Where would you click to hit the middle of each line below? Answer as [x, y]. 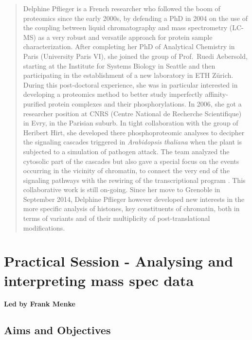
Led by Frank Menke [40, 303]
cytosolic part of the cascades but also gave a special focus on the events [131, 161]
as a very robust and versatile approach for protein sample [125, 37]
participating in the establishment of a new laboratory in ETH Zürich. [128, 75]
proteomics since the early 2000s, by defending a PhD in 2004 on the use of [135, 18]
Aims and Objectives [57, 330]
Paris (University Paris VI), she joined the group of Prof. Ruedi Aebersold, [135, 56]
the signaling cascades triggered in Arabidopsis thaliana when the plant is [132, 142]
